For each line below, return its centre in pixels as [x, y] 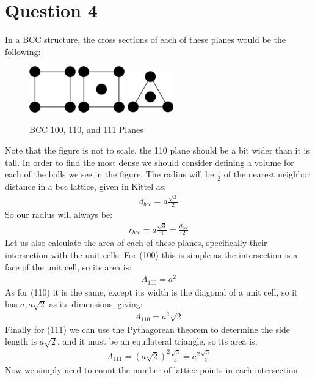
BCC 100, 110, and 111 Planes [86, 129]
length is [21, 341]
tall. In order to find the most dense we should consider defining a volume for [150, 162]
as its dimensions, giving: [96, 304]
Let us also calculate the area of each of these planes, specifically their [136, 243]
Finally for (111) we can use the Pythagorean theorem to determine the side [147, 329]
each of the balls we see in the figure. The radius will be [110, 174]
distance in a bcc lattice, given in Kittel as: [86, 186]
